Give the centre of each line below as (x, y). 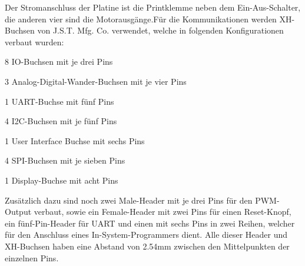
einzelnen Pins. (32, 257)
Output (18, 212)
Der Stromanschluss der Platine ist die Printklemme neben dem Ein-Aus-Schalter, (153, 7)
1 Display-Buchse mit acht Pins (62, 180)
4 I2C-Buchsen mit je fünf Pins (61, 121)
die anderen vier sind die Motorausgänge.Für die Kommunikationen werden (141, 19)
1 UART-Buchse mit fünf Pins (59, 101)
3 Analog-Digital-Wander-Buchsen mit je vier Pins (96, 81)
